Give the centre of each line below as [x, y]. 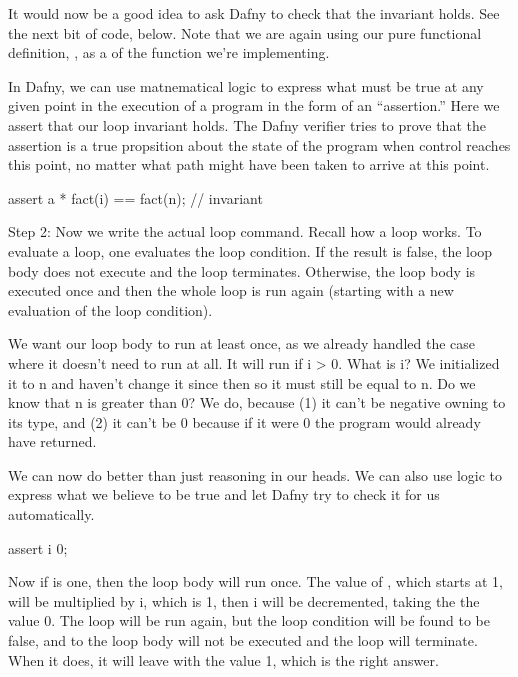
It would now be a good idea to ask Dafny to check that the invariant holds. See [254, 13]
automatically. [51, 514]
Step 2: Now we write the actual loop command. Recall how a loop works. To [245, 231]
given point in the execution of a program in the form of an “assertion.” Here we [254, 105]
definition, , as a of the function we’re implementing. [169, 52]
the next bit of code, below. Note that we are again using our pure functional [245, 32]
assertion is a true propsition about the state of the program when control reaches [259, 144]
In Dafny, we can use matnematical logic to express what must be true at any [246, 85]
